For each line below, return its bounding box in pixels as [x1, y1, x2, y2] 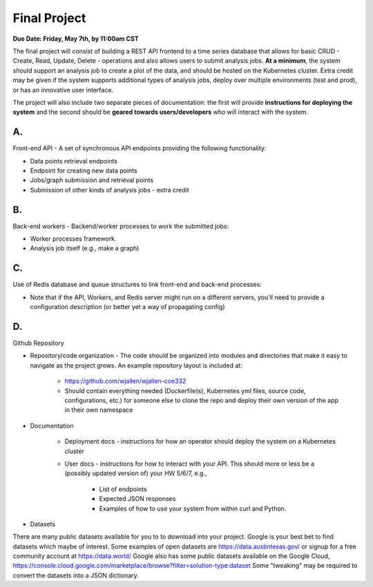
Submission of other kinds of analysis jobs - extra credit [30, 186, 189, 194]
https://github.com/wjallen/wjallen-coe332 [64, 377, 186, 386]
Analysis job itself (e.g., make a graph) [30, 244, 140, 252]
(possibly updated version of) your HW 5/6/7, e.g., [64, 469, 207, 477]
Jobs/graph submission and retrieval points [30, 176, 154, 184]
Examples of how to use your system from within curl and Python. [99, 504, 287, 513]
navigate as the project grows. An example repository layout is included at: [30, 361, 243, 369]
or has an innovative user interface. [12, 86, 114, 94]
